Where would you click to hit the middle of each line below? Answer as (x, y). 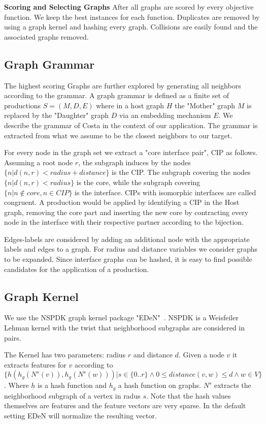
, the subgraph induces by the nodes (135, 162)
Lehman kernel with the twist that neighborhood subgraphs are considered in (125, 328)
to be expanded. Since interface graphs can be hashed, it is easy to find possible (128, 259)
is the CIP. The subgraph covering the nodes (181, 172)
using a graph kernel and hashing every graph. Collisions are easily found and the (131, 27)
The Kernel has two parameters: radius (65, 355)
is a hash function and (72, 385)
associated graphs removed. (46, 36)
